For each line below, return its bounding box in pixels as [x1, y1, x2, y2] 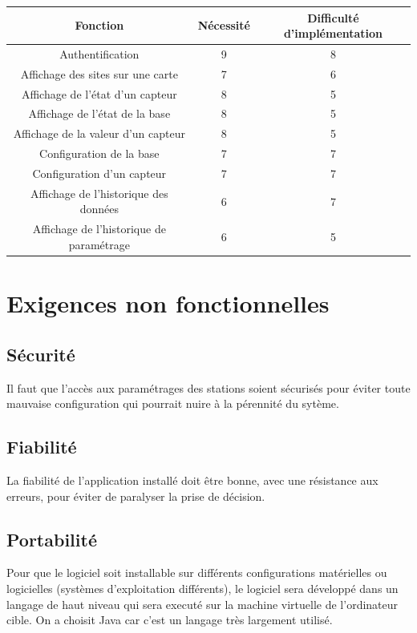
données [79, 200, 119, 217]
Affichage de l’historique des [30, 184, 168, 201]
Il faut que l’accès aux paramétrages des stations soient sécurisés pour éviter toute [6, 379, 411, 396]
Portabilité [6, 526, 97, 551]
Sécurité [6, 341, 75, 366]
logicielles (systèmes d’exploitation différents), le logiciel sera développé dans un [6, 579, 399, 596]
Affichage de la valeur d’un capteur [13, 125, 185, 142]
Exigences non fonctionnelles [6, 287, 330, 320]
